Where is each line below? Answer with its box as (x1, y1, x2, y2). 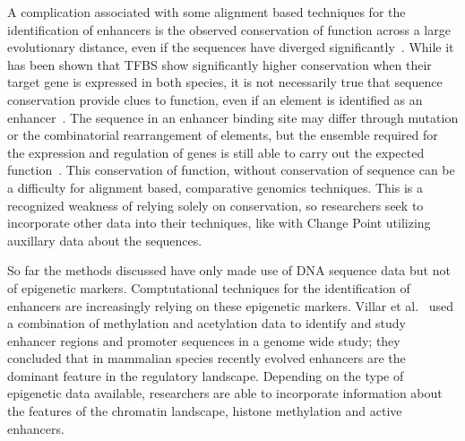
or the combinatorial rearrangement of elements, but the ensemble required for (7, 125, 438, 144)
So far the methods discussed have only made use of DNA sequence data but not (7, 261, 451, 280)
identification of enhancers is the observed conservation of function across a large (7, 20, 451, 39)
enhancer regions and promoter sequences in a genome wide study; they (7, 331, 400, 350)
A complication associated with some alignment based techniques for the (7, 3, 406, 21)
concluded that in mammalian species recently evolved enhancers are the (7, 349, 406, 367)
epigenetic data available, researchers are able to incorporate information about (7, 384, 443, 402)
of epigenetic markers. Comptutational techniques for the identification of (7, 278, 410, 297)
